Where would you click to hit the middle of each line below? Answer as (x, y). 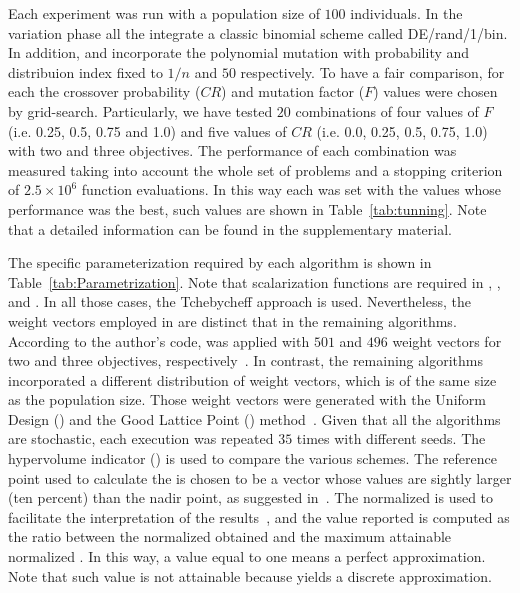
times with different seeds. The (391, 438)
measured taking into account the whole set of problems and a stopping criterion (255, 169)
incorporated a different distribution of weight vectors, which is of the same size (252, 379)
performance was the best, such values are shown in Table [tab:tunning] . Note (247, 208)
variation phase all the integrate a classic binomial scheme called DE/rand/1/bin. (258, 32)
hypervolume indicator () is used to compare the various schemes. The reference (253, 458)
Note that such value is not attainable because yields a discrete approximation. (250, 575)
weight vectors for (447, 340)
